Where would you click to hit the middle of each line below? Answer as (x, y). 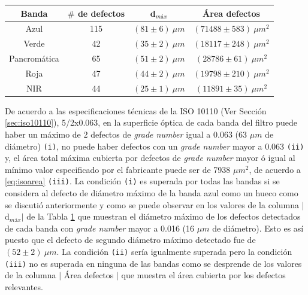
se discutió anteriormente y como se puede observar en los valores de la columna (152, 204)
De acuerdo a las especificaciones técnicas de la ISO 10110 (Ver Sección (136, 110)
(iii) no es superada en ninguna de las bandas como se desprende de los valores (153, 263)
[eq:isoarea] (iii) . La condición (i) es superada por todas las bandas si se (142, 181)
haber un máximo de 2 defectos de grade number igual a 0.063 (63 (126, 134)
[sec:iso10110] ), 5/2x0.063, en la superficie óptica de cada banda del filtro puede (151, 122)
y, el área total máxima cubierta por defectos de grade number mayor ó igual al (150, 158)
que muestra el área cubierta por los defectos (203, 275)
